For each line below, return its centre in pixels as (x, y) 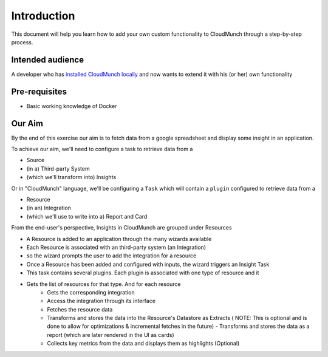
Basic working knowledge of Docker (72, 106)
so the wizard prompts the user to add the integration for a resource (111, 256)
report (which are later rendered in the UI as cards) (111, 335)
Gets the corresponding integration (91, 292)
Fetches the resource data (80, 309)
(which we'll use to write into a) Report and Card (87, 216)
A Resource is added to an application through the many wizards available (119, 239)
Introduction (43, 16)
